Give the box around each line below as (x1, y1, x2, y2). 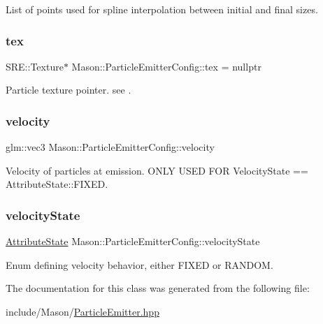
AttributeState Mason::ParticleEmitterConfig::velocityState (6, 234, 260, 249)
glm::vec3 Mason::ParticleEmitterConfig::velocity (6, 140, 215, 154)
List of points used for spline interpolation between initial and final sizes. (6, 2, 318, 16)
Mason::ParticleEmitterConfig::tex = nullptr (71, 59, 261, 73)
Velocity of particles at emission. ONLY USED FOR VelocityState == (6, 163, 308, 177)
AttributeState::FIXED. (6, 177, 108, 191)
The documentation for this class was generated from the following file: (6, 281, 310, 295)
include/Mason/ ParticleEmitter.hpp (6, 304, 159, 318)
